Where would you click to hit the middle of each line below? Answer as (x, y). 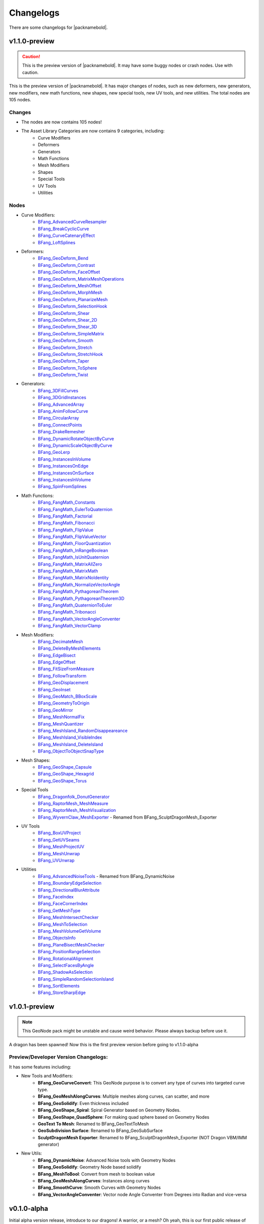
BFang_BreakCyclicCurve (64, 229)
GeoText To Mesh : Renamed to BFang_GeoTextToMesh (93, 1124)
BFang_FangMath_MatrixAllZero (70, 564)
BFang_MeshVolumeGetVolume (69, 931)
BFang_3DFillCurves (58, 390)
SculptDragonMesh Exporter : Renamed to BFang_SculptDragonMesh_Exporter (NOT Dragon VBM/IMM (142, 1137)
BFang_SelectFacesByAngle (66, 965)
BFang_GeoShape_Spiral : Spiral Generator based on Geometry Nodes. (109, 1110)
